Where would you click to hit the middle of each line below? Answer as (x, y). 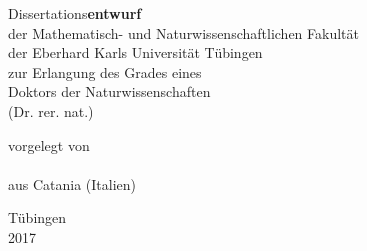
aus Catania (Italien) (72, 183)
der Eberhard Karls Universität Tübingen (135, 52)
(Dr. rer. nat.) (51, 110)
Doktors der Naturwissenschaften (109, 91)
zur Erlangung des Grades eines (105, 71)
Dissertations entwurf (75, 13)
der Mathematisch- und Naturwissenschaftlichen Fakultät (183, 32)
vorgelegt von (49, 144)
